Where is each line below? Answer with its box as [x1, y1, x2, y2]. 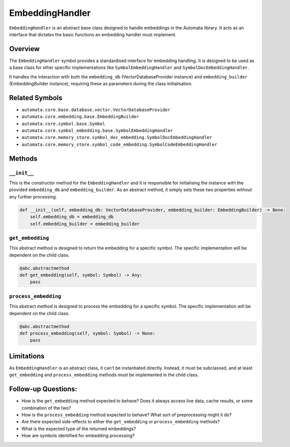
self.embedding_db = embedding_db [30, 214, 114, 220]
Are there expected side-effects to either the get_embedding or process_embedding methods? [21, 419, 220, 425]
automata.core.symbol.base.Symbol [21, 121, 105, 127]
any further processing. [9, 193, 57, 199]
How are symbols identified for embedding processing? [21, 433, 135, 439]
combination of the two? [21, 405, 71, 411]
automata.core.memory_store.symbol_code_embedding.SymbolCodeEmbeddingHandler [21, 141, 218, 147]
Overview [9, 45, 40, 53]
